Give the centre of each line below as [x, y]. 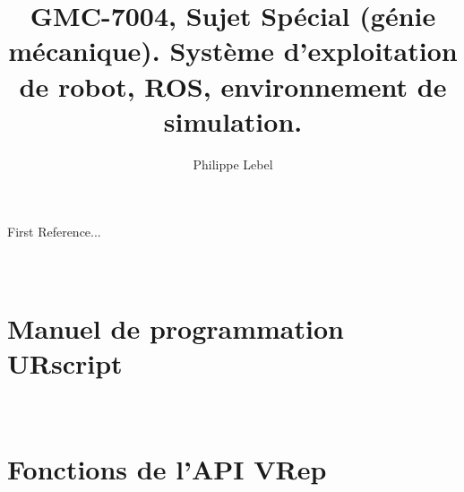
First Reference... [54, 232]
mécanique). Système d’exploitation [233, 51]
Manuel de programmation [176, 328]
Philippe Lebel [233, 164]
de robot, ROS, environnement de [233, 86]
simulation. [233, 121]
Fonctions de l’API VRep [167, 469]
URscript [65, 363]
